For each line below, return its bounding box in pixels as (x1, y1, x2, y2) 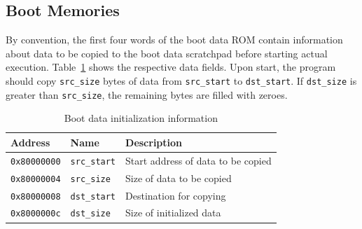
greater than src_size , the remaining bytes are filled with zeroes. (6, 87, 288, 102)
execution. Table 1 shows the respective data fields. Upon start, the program (6, 60, 336, 74)
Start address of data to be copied (125, 153, 272, 167)
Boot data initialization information (64, 111, 218, 125)
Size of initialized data (125, 205, 221, 220)
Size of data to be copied (125, 170, 232, 185)
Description (125, 134, 183, 149)
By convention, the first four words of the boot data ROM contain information (6, 32, 343, 47)
